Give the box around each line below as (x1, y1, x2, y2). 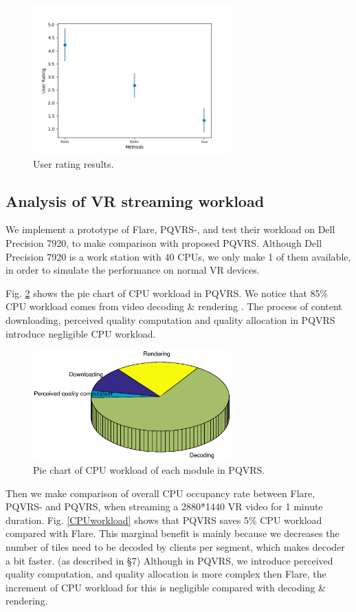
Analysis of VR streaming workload (5, 190, 265, 211)
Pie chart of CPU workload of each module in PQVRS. (33, 463, 265, 477)
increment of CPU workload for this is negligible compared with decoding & (5, 580, 326, 594)
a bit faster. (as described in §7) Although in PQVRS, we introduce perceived (5, 553, 333, 567)
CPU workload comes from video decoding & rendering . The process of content (5, 299, 342, 314)
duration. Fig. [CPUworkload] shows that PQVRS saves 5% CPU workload (5, 512, 322, 527)
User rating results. (33, 156, 114, 171)
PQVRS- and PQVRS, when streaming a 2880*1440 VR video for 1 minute (5, 499, 323, 514)
